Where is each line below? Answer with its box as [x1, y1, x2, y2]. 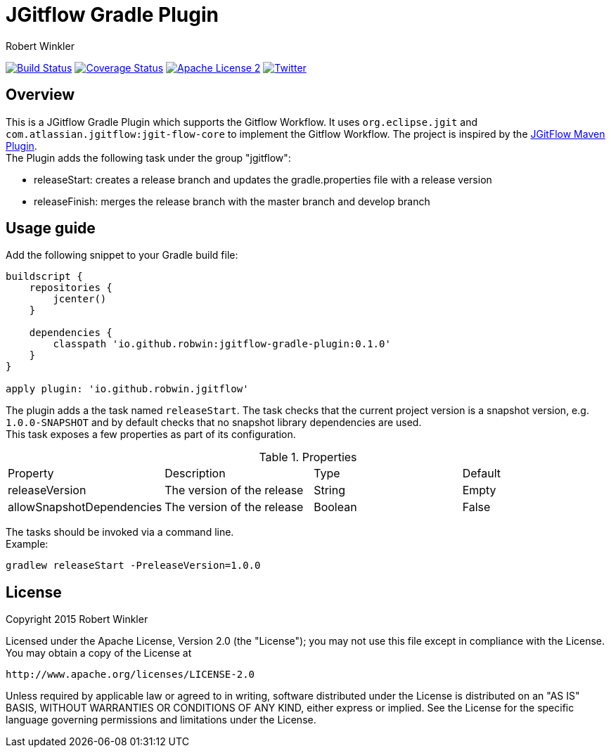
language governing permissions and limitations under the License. [6, 714, 316, 726]
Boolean [314, 500, 357, 515]
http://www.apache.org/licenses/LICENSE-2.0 [6, 669, 255, 681]
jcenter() [53, 293, 107, 305]
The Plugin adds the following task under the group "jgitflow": [6, 151, 291, 164]
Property [8, 466, 54, 481]
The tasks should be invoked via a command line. [6, 526, 234, 539]
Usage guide [6, 219, 96, 238]
